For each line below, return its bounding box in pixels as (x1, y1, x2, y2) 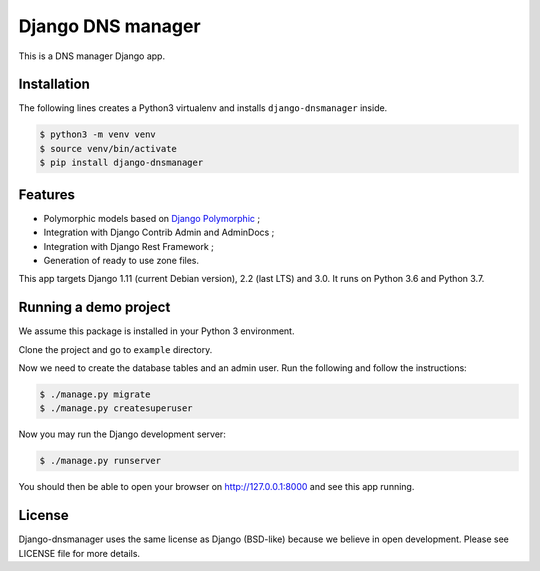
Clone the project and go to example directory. (18, 343, 213, 355)
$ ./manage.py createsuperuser (39, 403, 194, 414)
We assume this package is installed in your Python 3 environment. (18, 325, 295, 337)
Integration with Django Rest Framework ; (43, 240, 215, 252)
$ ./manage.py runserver (39, 455, 162, 467)
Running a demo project (18, 299, 171, 316)
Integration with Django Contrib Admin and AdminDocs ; (43, 226, 275, 239)
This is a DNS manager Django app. (18, 50, 165, 62)
